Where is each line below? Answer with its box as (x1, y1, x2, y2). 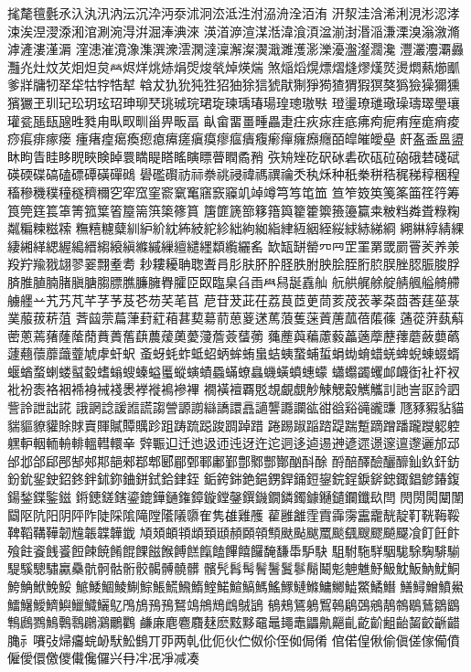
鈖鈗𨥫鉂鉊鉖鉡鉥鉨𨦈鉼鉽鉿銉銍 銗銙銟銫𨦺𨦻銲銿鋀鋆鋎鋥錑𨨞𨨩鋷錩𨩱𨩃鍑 (7, 469, 460, 488)
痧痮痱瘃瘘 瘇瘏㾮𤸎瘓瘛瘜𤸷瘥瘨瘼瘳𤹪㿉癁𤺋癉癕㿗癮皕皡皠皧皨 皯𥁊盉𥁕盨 (7, 129, 465, 148)
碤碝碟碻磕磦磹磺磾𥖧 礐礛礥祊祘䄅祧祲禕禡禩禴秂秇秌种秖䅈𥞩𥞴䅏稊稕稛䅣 (7, 165, 460, 184)
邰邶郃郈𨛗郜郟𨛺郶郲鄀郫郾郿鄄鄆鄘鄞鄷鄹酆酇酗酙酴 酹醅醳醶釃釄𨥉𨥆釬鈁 (7, 451, 460, 470)
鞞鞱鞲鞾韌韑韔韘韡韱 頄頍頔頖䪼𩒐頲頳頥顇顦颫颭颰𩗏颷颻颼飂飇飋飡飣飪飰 (7, 523, 460, 542)
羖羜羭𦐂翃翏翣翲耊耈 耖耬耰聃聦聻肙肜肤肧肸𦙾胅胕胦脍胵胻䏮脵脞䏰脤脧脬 (7, 254, 460, 273)
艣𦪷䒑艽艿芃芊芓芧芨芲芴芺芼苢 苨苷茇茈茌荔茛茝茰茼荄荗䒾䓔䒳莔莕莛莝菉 (7, 290, 460, 309)
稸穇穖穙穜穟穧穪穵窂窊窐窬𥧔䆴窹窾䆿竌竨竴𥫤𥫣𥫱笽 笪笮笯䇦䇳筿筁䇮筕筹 (7, 182, 460, 201)
